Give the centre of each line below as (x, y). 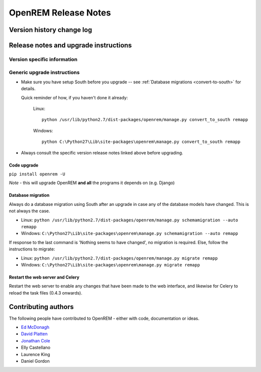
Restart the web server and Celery (44, 277)
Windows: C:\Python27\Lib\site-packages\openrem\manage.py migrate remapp (110, 264)
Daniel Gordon (36, 361)
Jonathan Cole (36, 341)
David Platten (34, 334)
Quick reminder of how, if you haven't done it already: (74, 97)
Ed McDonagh (35, 327)
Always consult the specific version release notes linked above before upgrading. (102, 153)
